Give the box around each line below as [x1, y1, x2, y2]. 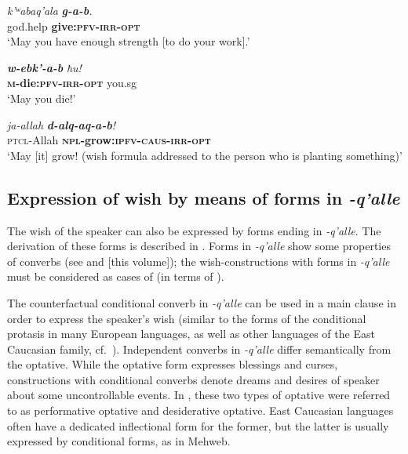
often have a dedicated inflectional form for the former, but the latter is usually [7, 417, 389, 434]
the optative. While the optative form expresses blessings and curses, [7, 356, 338, 372]
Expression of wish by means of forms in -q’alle [7, 185, 400, 209]
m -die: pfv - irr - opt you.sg [7, 74, 137, 91]
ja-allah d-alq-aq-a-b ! [7, 116, 115, 133]
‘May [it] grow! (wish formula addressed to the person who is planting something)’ [7, 147, 403, 163]
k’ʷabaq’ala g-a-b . [7, 2, 93, 18]
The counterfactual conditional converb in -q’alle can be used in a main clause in [7, 294, 396, 311]
